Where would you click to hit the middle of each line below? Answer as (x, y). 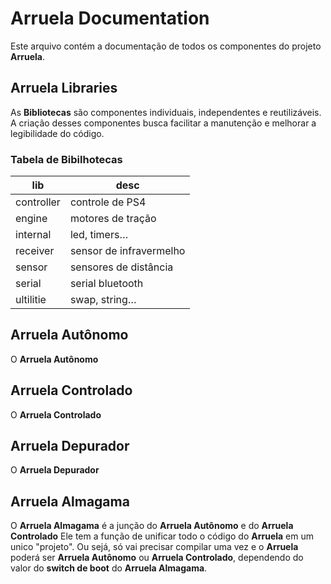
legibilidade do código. (57, 133)
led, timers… (99, 235)
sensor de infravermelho (127, 251)
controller (38, 202)
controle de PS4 (108, 202)
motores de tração (113, 219)
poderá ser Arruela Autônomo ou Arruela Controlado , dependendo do (157, 558)
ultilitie (31, 300)
